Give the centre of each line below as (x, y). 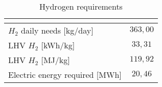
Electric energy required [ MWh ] (65, 75)
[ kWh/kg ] (58, 45)
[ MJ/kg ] (55, 60)
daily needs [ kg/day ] (57, 30)
